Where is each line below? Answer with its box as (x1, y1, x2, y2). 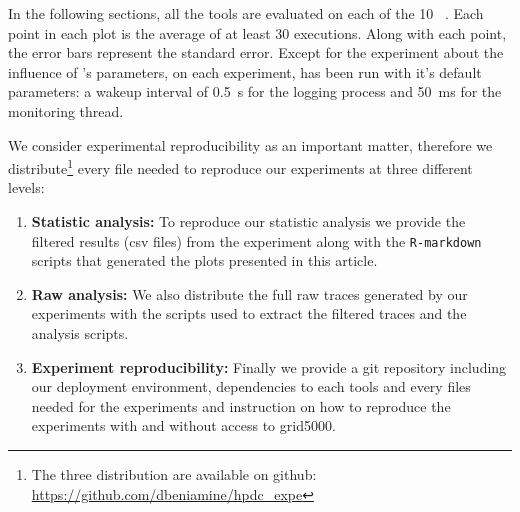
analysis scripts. (31, 323, 129, 344)
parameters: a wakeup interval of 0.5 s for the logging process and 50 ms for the (8, 81, 502, 102)
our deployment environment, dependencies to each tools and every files (31, 376, 471, 397)
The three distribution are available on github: (31, 464, 317, 484)
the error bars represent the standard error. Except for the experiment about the (8, 42, 504, 63)
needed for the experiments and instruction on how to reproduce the (31, 395, 451, 416)
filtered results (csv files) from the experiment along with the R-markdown (31, 230, 482, 251)
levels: (8, 177, 45, 198)
